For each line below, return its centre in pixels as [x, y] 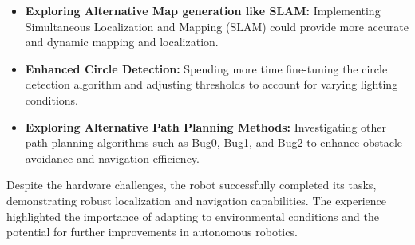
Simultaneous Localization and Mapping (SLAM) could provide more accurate [217, 26]
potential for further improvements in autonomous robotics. [152, 232]
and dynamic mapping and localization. [122, 42]
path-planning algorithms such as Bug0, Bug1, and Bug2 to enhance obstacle [214, 142]
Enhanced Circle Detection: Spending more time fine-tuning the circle [206, 68]
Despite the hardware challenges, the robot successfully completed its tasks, [192, 185]
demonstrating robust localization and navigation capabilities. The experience [196, 200]
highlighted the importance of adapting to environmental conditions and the [193, 216]
